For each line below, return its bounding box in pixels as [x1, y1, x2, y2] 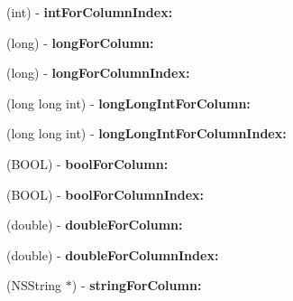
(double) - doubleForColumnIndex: [6, 245, 219, 264]
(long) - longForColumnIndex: [6, 63, 190, 82]
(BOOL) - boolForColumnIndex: [6, 184, 205, 203]
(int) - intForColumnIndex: [6, 3, 173, 21]
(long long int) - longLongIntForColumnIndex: [6, 124, 287, 143]
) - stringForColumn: [71, 276, 202, 295]
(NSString [6, 276, 62, 295]
